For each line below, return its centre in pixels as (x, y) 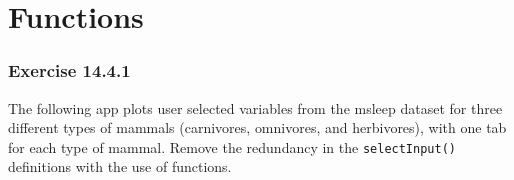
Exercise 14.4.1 (69, 70)
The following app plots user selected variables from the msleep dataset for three (255, 107)
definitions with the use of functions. (120, 166)
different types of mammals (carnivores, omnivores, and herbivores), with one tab (257, 127)
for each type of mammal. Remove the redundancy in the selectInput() (232, 146)
